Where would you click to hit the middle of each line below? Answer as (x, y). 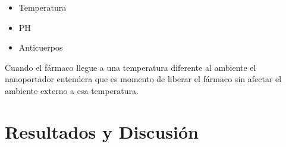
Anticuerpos (41, 47)
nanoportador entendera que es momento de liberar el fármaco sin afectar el (143, 79)
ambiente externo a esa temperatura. (72, 90)
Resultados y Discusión (102, 131)
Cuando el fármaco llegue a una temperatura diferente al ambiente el (131, 67)
